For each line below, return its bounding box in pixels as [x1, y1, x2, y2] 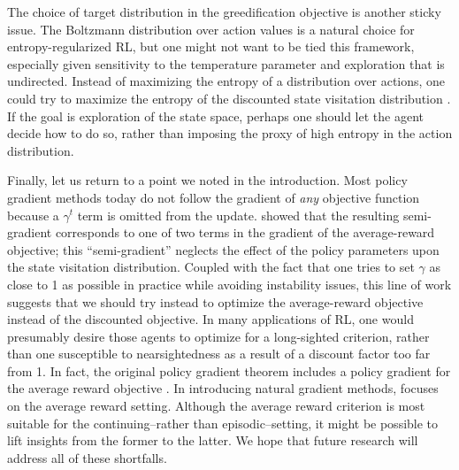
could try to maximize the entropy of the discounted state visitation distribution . [7, 89, 451, 107]
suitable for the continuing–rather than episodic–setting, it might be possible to [7, 413, 439, 432]
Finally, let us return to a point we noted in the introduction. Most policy [7, 171, 408, 189]
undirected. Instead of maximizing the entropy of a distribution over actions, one [7, 72, 446, 90]
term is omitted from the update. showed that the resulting [77, 205, 400, 224]
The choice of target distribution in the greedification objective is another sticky [7, 3, 441, 20]
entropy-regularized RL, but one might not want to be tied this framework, [7, 37, 415, 56]
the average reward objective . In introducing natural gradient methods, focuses [7, 379, 439, 397]
